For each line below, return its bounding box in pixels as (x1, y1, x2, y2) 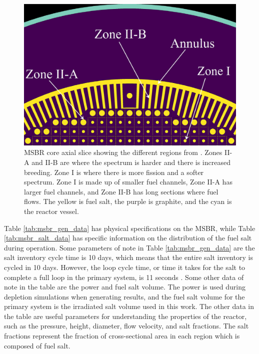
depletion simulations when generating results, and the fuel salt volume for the (4, 291, 245, 301)
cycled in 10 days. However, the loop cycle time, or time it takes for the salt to (4, 261, 245, 272)
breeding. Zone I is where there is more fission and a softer (24, 166, 204, 177)
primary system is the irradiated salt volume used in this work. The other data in (4, 301, 254, 311)
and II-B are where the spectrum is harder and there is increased (31, 156, 230, 167)
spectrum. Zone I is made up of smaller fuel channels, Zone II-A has (24, 176, 232, 187)
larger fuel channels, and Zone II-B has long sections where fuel (24, 186, 218, 196)
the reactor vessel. (24, 205, 79, 216)
